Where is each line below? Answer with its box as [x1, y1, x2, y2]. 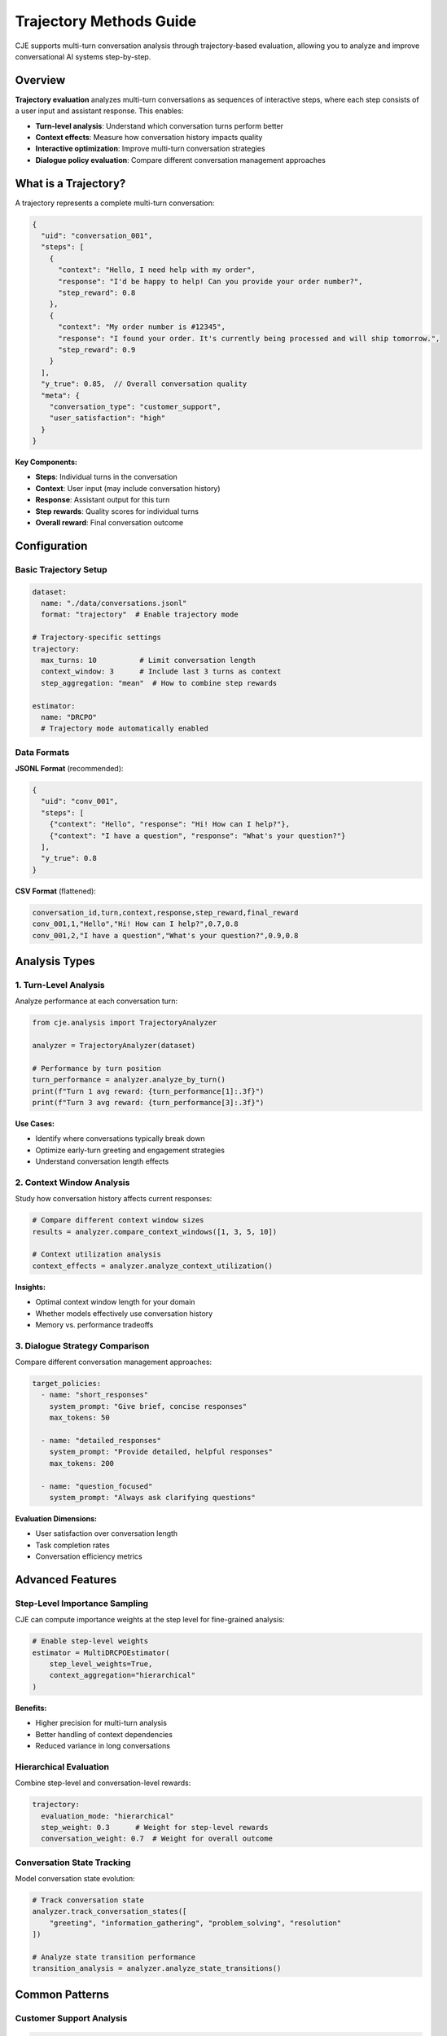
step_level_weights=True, [49, 1660, 153, 1669]
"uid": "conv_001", [41, 796, 119, 806]
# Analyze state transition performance [32, 1952, 195, 1962]
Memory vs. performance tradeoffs [35, 1319, 154, 1329]
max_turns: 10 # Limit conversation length [41, 656, 256, 665]
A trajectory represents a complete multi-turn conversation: [15, 198, 215, 208]
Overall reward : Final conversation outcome [35, 518, 183, 528]
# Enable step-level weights [32, 1637, 149, 1646]
